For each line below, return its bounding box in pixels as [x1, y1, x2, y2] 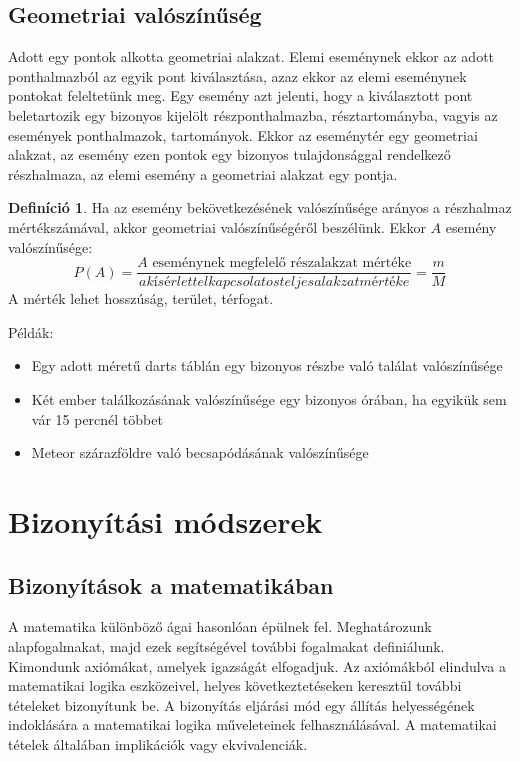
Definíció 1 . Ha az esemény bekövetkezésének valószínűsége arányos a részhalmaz [8, 197, 512, 218]
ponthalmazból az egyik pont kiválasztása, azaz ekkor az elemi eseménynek [8, 65, 467, 86]
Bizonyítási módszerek [8, 500, 323, 541]
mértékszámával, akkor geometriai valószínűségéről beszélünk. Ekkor [8, 216, 426, 237]
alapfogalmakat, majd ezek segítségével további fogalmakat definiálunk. [8, 635, 445, 656]
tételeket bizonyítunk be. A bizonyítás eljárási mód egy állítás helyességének [8, 694, 475, 715]
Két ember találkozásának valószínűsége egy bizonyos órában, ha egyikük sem [31, 388, 507, 409]
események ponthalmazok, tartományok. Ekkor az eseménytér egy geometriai [8, 124, 478, 145]
